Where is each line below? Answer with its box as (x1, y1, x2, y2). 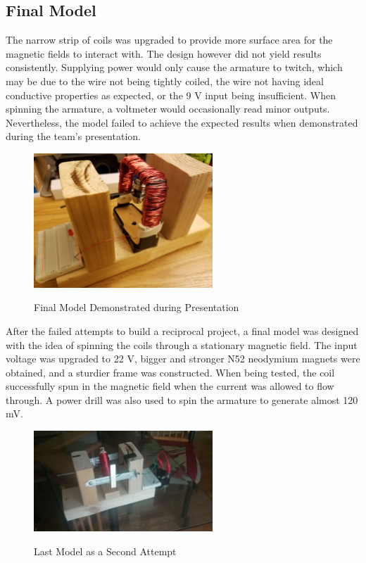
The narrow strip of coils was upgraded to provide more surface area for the (6, 32, 333, 47)
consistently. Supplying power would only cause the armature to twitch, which (6, 60, 343, 75)
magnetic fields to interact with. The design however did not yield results (6, 46, 322, 61)
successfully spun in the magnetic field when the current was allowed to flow (6, 379, 334, 393)
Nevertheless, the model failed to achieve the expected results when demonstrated (6, 115, 358, 129)
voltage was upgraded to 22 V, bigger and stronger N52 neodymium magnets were (6, 351, 360, 366)
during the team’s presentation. (6, 129, 141, 144)
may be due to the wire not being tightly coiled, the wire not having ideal (6, 73, 324, 88)
